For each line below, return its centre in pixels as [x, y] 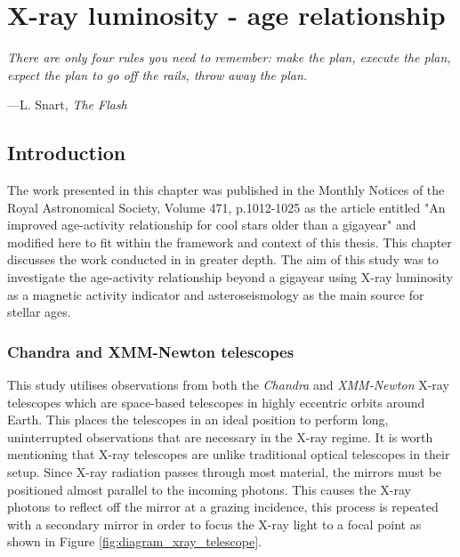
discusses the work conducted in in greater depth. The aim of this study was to [223, 259]
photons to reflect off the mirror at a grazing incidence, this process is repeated [223, 507]
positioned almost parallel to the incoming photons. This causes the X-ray [209, 489]
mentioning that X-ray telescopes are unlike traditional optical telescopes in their [229, 454]
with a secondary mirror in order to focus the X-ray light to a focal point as [214, 524]
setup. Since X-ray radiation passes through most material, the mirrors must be [225, 472]
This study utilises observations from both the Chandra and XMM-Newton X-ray [228, 385]
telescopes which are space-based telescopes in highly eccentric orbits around [216, 402]
